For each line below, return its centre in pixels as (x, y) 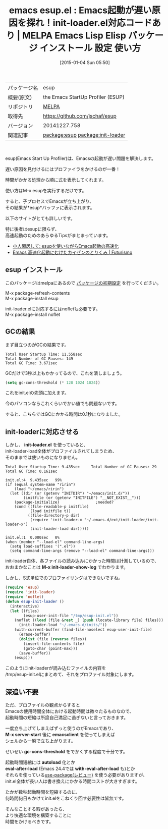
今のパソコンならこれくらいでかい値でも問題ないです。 (62, 404)
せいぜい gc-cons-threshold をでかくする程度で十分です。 (66, 752)
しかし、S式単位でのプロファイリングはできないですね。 (64, 578)
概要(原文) (20, 97)
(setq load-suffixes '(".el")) (43, 546)
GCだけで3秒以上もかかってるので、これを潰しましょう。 (65, 373)
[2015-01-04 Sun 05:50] (85, 62)
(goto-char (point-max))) (51, 648)
